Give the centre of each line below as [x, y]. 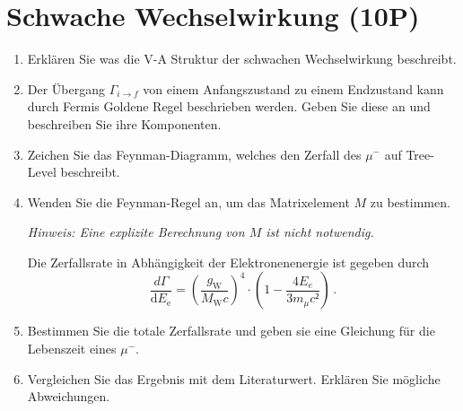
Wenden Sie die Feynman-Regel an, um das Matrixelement [188, 201]
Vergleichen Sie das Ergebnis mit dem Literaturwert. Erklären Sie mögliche [234, 378]
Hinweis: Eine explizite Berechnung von [136, 232]
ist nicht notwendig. [320, 232]
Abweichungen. [69, 396]
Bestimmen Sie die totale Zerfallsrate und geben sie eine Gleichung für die [231, 331]
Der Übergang [66, 88]
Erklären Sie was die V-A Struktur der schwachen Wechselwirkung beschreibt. [242, 59]
